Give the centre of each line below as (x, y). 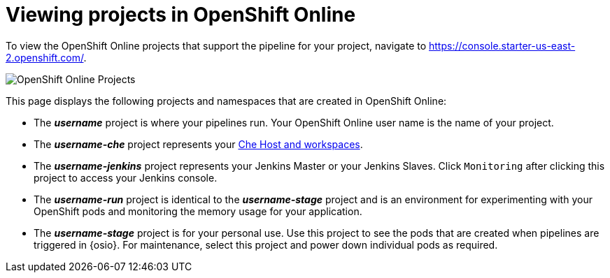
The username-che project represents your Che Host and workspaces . (198, 144)
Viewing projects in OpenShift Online (181, 15)
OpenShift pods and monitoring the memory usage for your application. (198, 211)
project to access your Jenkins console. (126, 177)
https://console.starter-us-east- (502, 45)
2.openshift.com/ (45, 57)
